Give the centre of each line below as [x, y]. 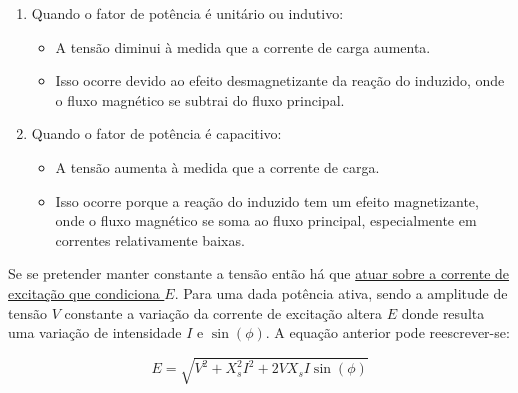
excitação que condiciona [84, 292]
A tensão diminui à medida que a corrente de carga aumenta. [243, 46]
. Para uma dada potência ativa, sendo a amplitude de [341, 292]
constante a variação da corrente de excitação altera [223, 312]
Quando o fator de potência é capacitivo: [156, 133]
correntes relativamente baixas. [150, 239]
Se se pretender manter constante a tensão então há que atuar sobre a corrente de [259, 273]
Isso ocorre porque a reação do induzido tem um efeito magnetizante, [267, 200]
